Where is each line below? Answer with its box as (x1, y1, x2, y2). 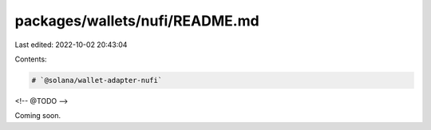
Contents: (14, 54, 47, 64)
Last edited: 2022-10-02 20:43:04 (14, 40, 128, 49)
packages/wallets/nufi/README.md (14, 12, 259, 30)
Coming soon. (14, 111, 61, 120)
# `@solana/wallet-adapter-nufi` (31, 76, 163, 85)
